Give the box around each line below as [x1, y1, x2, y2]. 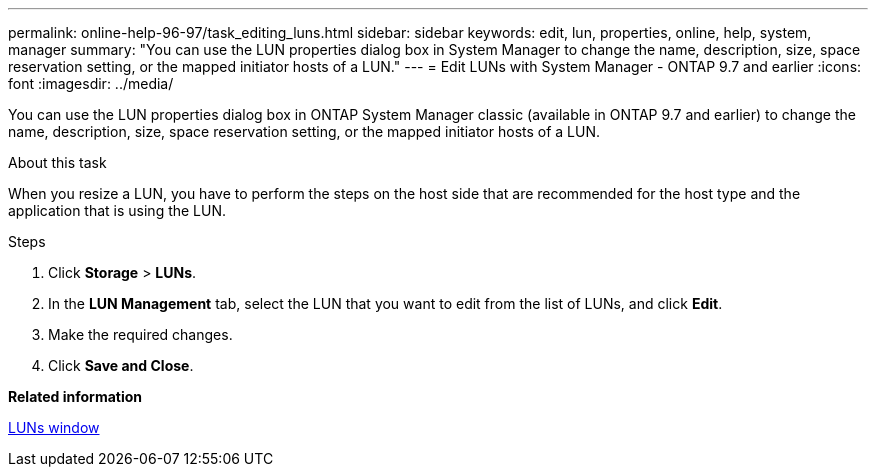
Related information [8, 388, 143, 405]
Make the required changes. [48, 326, 233, 343]
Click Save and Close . [48, 357, 194, 374]
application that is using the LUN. [8, 202, 227, 219]
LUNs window [8, 419, 100, 436]
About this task [8, 154, 107, 171]
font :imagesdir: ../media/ [8, 75, 174, 92]
